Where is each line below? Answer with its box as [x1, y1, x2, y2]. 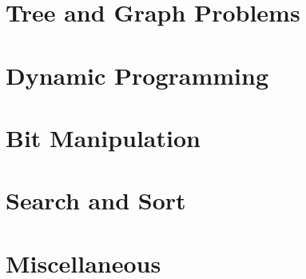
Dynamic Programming [6, 58, 269, 91]
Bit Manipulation [6, 121, 201, 153]
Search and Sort [6, 184, 186, 217]
